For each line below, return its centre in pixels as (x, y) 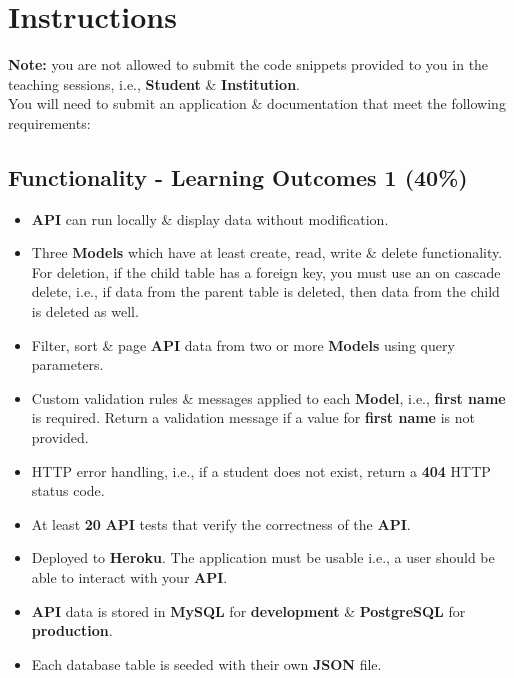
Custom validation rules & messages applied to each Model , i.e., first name (268, 397)
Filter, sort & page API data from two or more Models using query (243, 344)
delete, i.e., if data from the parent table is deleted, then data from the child (265, 291)
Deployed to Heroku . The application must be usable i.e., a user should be (263, 557)
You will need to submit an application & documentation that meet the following (257, 103)
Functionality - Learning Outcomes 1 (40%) (238, 176)
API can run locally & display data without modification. (210, 218)
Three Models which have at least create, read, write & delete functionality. (267, 252)
